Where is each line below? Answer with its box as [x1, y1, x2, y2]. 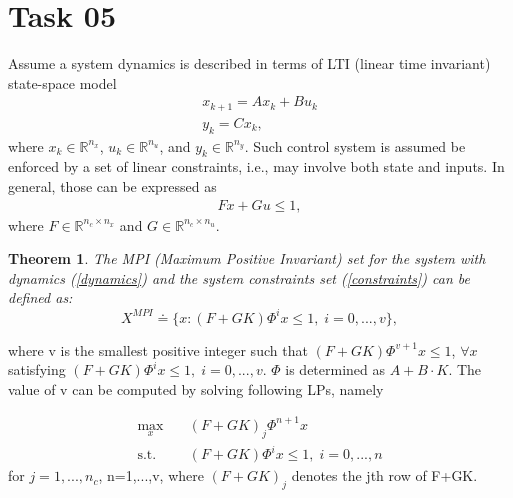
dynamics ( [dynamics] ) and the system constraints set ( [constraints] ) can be [8, 267, 470, 288]
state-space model [8, 72, 117, 93]
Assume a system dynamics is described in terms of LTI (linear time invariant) [8, 53, 491, 74]
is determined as [285, 359, 386, 380]
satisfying [8, 359, 66, 380]
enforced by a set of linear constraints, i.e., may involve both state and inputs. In [8, 156, 505, 177]
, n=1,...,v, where [98, 465, 204, 486]
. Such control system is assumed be [244, 135, 466, 156]
